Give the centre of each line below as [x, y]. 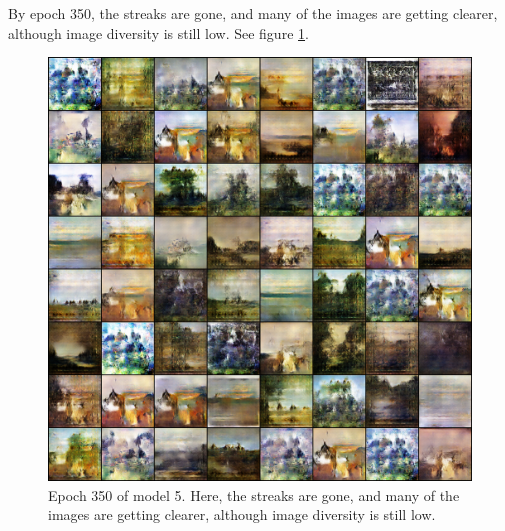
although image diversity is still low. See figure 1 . [158, 32]
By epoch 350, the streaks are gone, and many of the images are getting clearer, [253, 13]
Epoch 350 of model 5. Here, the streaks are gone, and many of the [254, 494]
